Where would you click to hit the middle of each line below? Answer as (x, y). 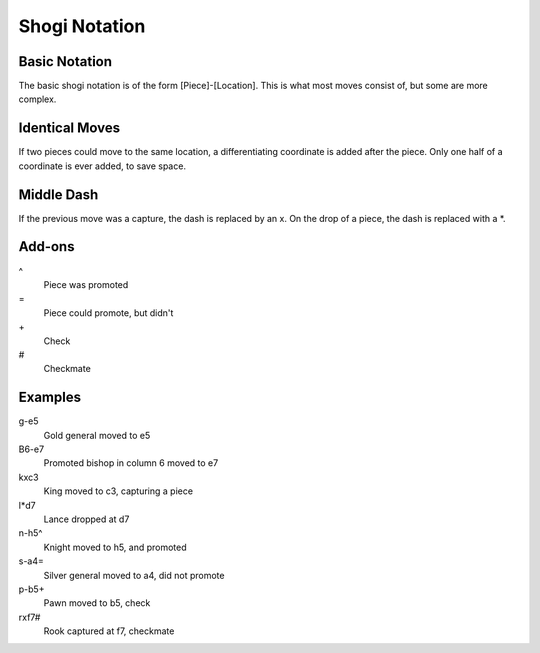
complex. (37, 99)
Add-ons (46, 246)
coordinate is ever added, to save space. (102, 166)
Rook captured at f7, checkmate (109, 631)
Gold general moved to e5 (97, 435)
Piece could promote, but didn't (108, 312)
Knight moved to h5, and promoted (115, 547)
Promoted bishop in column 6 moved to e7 (131, 463)
